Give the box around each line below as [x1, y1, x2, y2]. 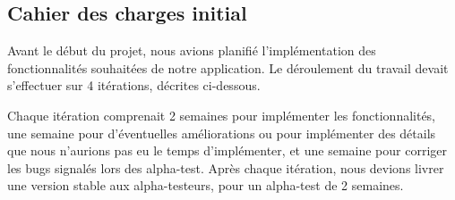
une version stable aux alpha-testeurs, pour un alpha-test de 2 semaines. [7, 176, 404, 195]
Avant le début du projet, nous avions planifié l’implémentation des [7, 41, 376, 60]
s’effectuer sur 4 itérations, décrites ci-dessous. [7, 76, 261, 95]
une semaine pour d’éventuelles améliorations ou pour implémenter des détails [7, 123, 436, 142]
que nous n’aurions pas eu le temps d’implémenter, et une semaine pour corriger [7, 141, 447, 160]
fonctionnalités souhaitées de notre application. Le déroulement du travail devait [7, 58, 449, 77]
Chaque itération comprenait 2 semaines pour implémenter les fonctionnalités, [7, 105, 436, 124]
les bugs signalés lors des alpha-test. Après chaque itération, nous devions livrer [7, 158, 444, 177]
